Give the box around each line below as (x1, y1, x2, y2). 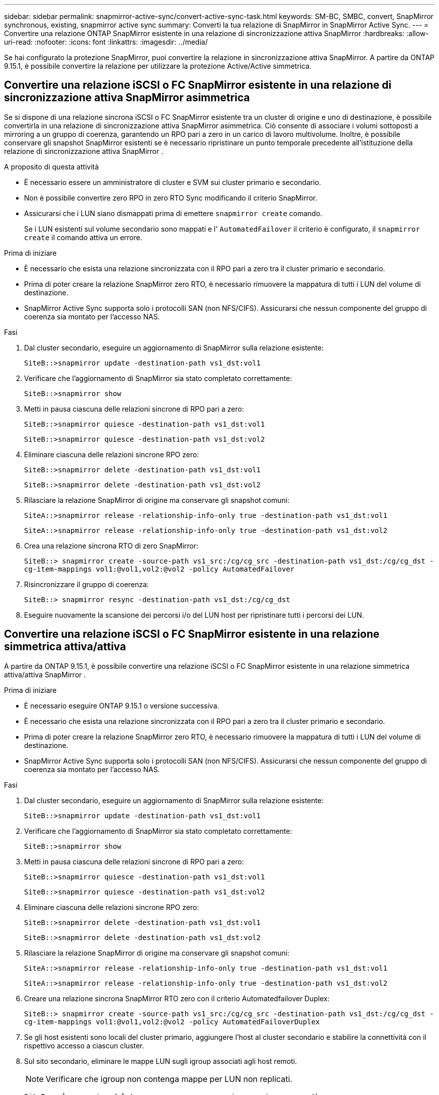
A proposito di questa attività (4, 162, 99, 171)
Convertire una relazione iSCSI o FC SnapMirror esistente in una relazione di (4, 79, 391, 92)
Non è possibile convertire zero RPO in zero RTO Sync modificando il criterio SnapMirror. (24, 193, 317, 202)
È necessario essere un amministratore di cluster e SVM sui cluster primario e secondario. (24, 177, 321, 187)
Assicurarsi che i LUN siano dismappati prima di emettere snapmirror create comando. (24, 209, 322, 218)
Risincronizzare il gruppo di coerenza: (24, 580, 149, 589)
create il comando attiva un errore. (24, 233, 142, 242)
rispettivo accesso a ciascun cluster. (24, 1041, 144, 1050)
